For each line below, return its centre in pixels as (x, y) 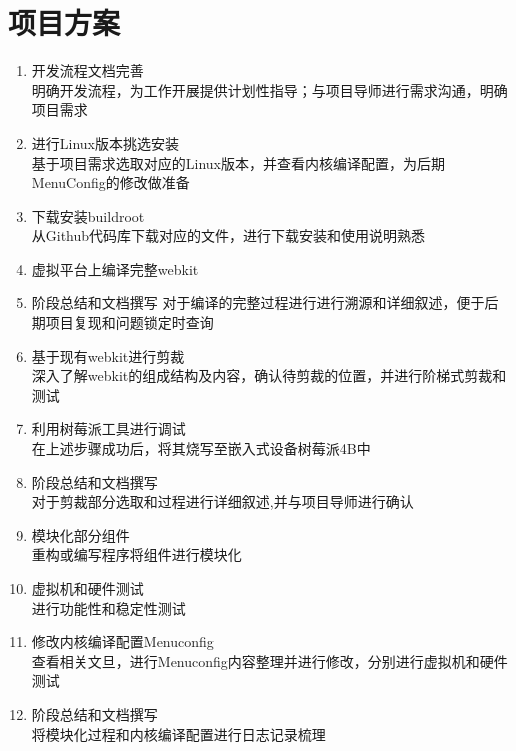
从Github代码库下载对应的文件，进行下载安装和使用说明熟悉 (228, 235)
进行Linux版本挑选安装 (105, 142)
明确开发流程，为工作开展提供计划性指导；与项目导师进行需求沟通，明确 (269, 89)
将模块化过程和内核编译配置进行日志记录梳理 (178, 733)
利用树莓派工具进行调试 (108, 428)
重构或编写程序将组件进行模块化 (136, 554)
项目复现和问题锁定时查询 (129, 322)
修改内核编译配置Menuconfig (122, 641)
